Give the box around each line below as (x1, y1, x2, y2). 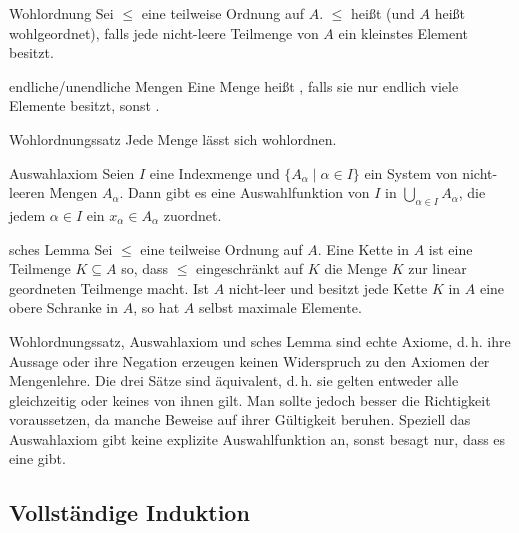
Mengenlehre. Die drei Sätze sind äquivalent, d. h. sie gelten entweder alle (9, 370, 459, 391)
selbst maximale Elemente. (198, 297, 362, 318)
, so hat (133, 297, 180, 318)
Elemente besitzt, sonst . (9, 95, 160, 116)
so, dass (121, 258, 169, 279)
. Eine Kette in (317, 238, 410, 259)
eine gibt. (9, 448, 66, 469)
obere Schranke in (9, 297, 118, 318)
